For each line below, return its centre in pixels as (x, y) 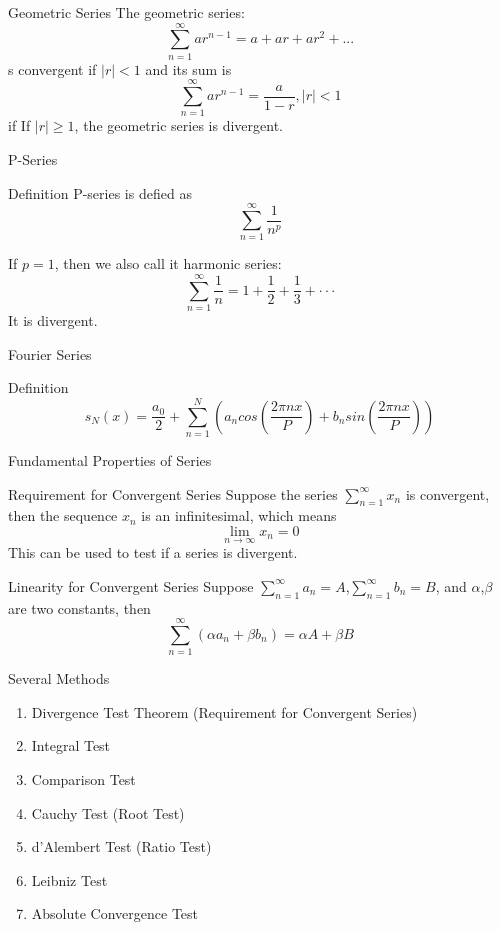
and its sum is (188, 68)
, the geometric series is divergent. (178, 125)
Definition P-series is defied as (100, 192)
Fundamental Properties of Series (110, 459)
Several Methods (59, 678)
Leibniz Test (69, 879)
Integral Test (71, 745)
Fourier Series (50, 353)
